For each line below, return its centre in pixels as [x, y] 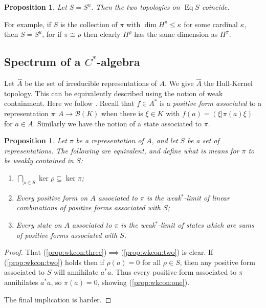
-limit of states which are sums [206, 224]
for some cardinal [211, 24]
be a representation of [110, 140]
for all [151, 262]
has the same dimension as [176, 34]
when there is [122, 113]
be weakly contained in [39, 160]
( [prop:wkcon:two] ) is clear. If [167, 252]
